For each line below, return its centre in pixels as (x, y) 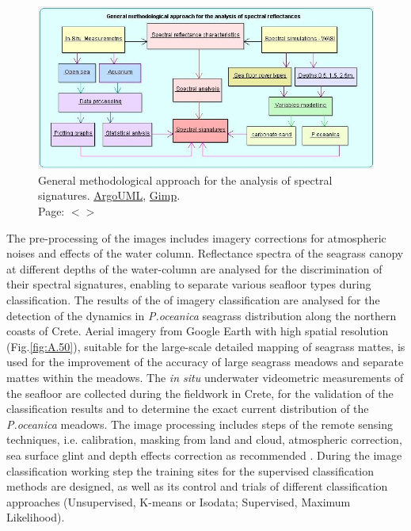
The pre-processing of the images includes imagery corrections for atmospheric (196, 237)
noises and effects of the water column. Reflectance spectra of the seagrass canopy (205, 253)
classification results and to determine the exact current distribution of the (188, 409)
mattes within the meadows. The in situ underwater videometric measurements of (205, 377)
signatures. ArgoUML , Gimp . (109, 195)
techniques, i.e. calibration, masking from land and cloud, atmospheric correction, (204, 439)
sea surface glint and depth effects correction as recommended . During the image (204, 455)
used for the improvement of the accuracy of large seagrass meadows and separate (205, 362)
